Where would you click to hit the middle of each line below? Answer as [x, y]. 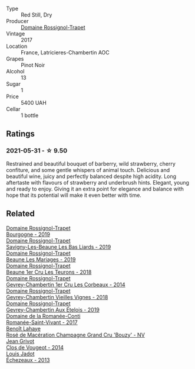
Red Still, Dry [37, 15]
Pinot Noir [33, 65]
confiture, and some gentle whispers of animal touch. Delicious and [88, 170]
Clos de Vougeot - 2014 [35, 347]
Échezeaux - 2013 [28, 360]
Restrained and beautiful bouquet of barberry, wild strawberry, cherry [91, 164]
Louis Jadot [20, 354]
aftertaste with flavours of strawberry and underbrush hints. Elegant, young [98, 182]
